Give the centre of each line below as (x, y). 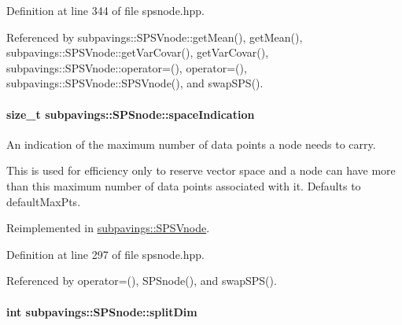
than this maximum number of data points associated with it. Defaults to (184, 185)
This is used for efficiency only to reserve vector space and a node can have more (201, 170)
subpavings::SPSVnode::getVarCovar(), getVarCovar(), (138, 52)
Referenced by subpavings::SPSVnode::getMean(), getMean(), (155, 37)
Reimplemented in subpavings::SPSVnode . (108, 228)
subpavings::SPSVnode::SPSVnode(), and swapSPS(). (135, 83)
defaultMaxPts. (44, 201)
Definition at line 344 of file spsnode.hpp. (105, 10)
